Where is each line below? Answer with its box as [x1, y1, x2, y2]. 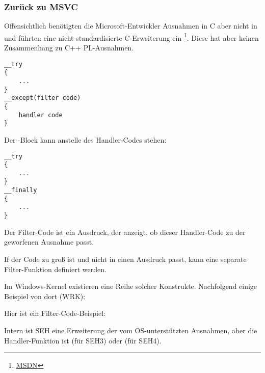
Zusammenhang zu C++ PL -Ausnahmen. [4, 42, 134, 53]
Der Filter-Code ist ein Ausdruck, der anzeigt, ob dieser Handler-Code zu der [4, 226, 246, 237]
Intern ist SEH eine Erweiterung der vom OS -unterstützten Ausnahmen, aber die [4, 325, 257, 335]
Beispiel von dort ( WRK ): [4, 290, 86, 301]
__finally [4, 186, 37, 194]
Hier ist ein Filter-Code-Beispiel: [4, 308, 105, 318]
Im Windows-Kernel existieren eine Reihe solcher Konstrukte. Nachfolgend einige [4, 281, 257, 291]
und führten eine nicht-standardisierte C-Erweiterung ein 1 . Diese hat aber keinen [4, 31, 259, 43]
